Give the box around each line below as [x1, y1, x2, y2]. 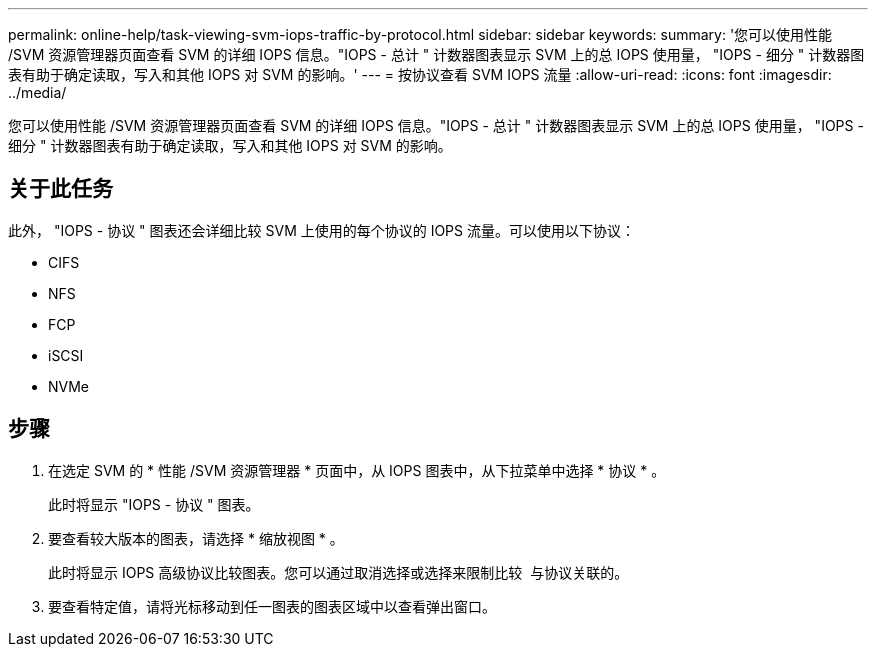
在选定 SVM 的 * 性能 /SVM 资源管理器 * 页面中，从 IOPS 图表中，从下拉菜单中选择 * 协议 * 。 [48, 461, 666, 479]
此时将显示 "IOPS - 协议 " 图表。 [48, 495, 260, 513]
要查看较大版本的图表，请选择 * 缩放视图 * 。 [48, 529, 344, 547]
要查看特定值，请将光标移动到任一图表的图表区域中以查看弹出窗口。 [48, 597, 496, 615]
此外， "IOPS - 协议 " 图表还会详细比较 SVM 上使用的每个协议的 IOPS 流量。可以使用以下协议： [8, 221, 635, 239]
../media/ [8, 84, 67, 101]
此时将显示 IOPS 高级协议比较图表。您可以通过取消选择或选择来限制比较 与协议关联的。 [48, 563, 629, 581]
